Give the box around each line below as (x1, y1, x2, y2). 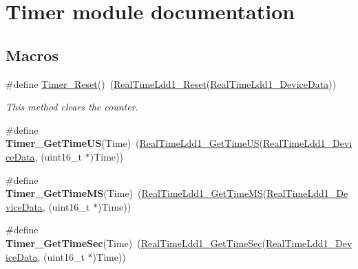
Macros (6, 44, 59, 65)
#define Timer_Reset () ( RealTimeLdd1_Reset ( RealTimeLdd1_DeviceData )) (6, 76, 337, 91)
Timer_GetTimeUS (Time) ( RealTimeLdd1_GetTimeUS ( (6, 136, 263, 150)
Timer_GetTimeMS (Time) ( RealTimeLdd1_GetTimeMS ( (6, 186, 267, 200)
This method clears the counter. (6, 100, 138, 114)
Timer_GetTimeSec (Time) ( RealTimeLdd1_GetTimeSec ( (6, 235, 266, 250)
